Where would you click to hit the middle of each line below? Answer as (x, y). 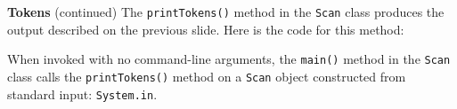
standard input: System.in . (82, 93)
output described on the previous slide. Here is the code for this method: (206, 29)
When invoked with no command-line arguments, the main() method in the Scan (229, 59)
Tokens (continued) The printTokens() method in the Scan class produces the (226, 12)
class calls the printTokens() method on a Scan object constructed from (207, 76)
